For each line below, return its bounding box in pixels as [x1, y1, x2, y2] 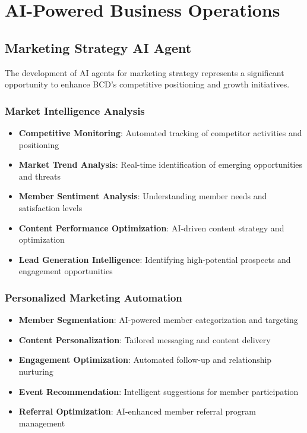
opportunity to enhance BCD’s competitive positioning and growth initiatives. [5, 78, 290, 90]
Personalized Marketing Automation [5, 290, 182, 305]
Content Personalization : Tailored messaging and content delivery [18, 333, 271, 346]
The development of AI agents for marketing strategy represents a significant [5, 66, 284, 79]
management [18, 416, 65, 429]
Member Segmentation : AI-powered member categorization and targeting [18, 313, 298, 326]
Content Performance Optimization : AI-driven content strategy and [18, 221, 284, 234]
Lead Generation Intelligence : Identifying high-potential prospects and [18, 253, 291, 265]
